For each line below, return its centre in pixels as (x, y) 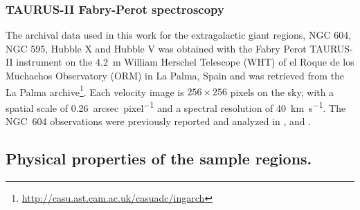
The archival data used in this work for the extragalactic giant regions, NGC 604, (179, 35)
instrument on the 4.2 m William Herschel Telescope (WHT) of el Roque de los (185, 62)
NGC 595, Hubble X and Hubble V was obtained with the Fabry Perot (156, 48)
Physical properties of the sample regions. (159, 159)
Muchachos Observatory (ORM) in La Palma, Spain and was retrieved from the (175, 75)
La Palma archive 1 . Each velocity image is (95, 90)
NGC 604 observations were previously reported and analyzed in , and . (159, 121)
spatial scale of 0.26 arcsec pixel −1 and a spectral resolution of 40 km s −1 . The (176, 106)
